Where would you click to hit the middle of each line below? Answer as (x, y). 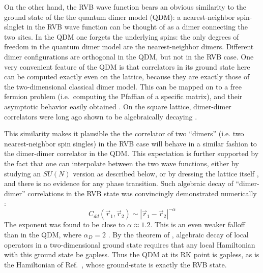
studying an (23, 173)
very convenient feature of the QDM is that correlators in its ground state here (127, 66)
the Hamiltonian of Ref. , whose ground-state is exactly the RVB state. (115, 264)
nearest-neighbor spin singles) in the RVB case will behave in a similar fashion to (130, 143)
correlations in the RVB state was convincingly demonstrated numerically (142, 193)
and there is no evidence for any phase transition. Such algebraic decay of (119, 183)
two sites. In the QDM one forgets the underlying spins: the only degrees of (122, 36)
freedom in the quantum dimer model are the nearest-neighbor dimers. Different (129, 47)
